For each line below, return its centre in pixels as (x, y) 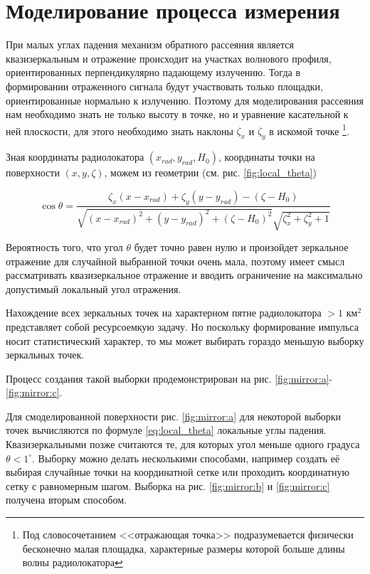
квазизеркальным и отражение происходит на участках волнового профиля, (169, 58)
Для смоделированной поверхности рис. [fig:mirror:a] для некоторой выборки (174, 416)
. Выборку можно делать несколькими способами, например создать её (186, 458)
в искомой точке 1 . (309, 129)
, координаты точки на (266, 157)
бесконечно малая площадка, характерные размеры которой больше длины (184, 548)
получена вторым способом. (66, 500)
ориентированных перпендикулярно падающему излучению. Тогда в (153, 72)
